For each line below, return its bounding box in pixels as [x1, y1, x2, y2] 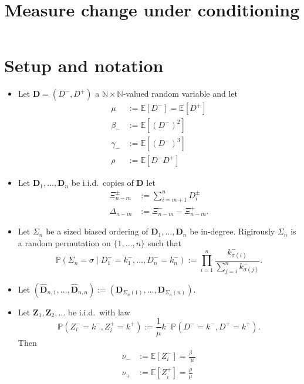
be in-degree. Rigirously [190, 225, 275, 237]
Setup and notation [4, 53, 164, 77]
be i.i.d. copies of [71, 176, 134, 189]
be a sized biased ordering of [46, 225, 148, 237]
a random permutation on [18, 236, 111, 249]
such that [147, 236, 181, 249]
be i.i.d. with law [67, 305, 130, 318]
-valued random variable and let [123, 87, 238, 100]
